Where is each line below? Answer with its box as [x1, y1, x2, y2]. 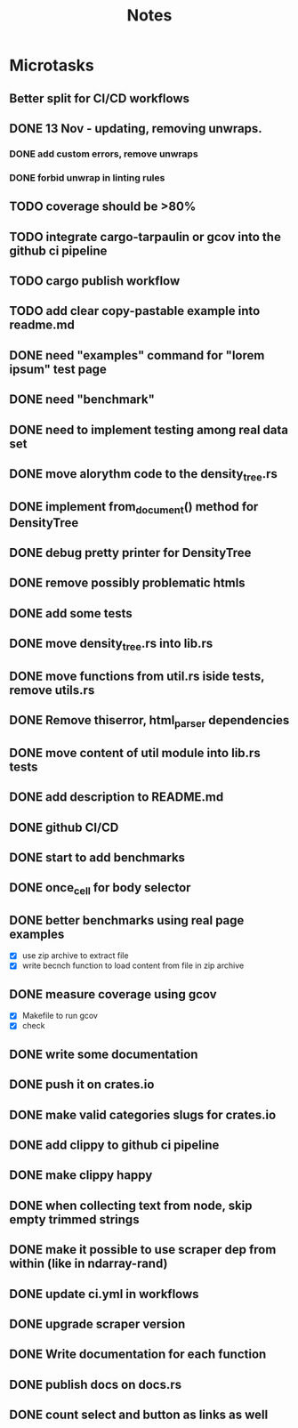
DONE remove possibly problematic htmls [9, 576, 246, 591]
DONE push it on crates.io [9, 1077, 155, 1093]
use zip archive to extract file [21, 950, 129, 961]
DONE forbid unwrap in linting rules [9, 171, 165, 183]
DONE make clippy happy [9, 1167, 153, 1183]
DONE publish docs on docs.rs [9, 1376, 182, 1392]
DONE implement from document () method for [9, 499, 259, 516]
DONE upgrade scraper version [9, 1316, 186, 1331]
